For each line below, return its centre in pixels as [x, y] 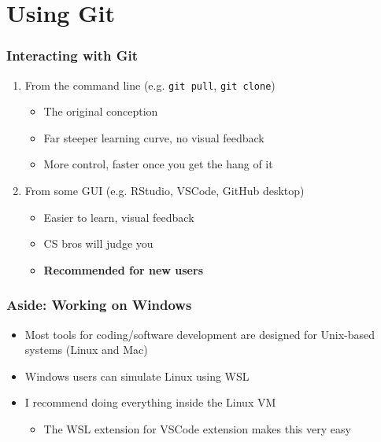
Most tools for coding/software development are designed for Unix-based [200, 334]
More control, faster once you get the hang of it [158, 164]
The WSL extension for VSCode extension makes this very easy [197, 429]
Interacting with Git [72, 55]
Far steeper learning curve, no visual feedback [154, 137]
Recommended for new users [123, 269]
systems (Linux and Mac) [86, 350]
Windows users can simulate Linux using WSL [137, 376]
